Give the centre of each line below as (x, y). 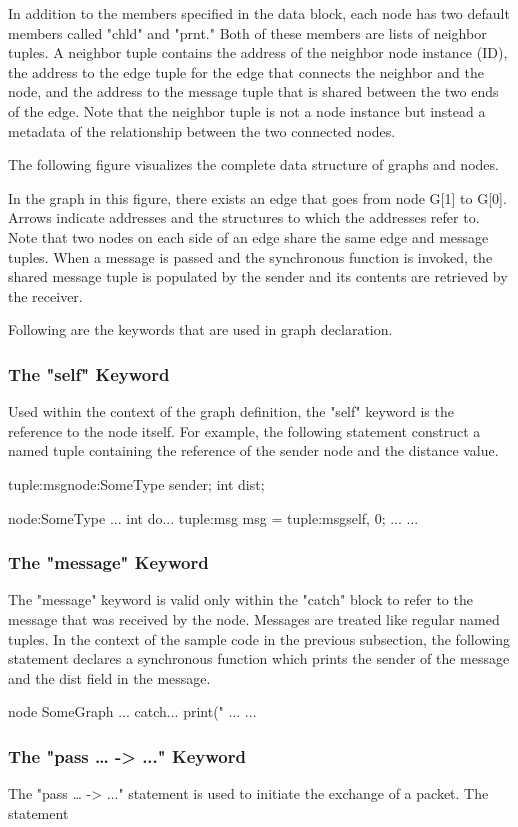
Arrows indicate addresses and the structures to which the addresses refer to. (244, 217)
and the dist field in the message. (109, 677)
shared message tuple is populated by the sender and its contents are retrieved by (258, 276)
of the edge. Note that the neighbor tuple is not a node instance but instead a (247, 110)
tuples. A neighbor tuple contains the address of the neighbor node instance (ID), (258, 52)
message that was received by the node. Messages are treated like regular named (254, 618)
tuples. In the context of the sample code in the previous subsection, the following (259, 638)
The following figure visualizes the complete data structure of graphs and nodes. (253, 164)
